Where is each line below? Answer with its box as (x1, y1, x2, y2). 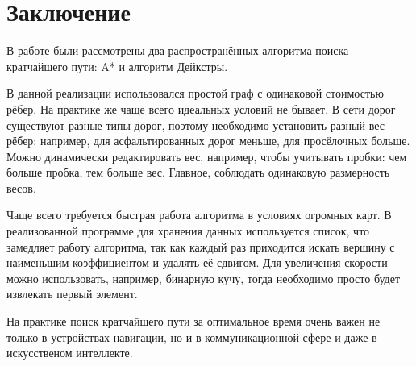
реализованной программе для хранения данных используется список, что (6, 223, 370, 239)
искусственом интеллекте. (6, 344, 133, 361)
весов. (6, 179, 36, 196)
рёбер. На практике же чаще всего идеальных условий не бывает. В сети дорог (6, 100, 396, 117)
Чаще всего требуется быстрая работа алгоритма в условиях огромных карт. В (6, 206, 392, 223)
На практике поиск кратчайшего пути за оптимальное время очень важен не (6, 313, 381, 330)
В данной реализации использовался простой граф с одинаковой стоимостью (6, 85, 384, 102)
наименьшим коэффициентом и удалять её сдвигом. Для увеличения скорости (6, 254, 388, 271)
